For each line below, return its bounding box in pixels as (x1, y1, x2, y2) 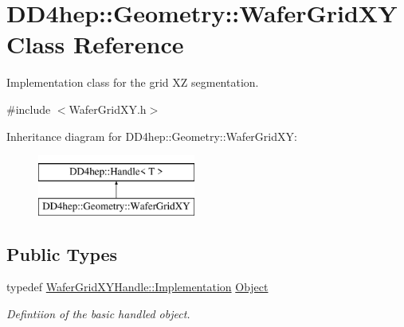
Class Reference (6, 28, 184, 60)
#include (6, 100, 51, 117)
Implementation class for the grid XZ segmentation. (6, 74, 259, 91)
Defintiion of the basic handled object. (6, 306, 190, 322)
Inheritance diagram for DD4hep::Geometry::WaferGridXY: (6, 127, 297, 144)
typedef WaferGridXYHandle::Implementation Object (6, 278, 269, 295)
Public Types (6, 241, 118, 266)
